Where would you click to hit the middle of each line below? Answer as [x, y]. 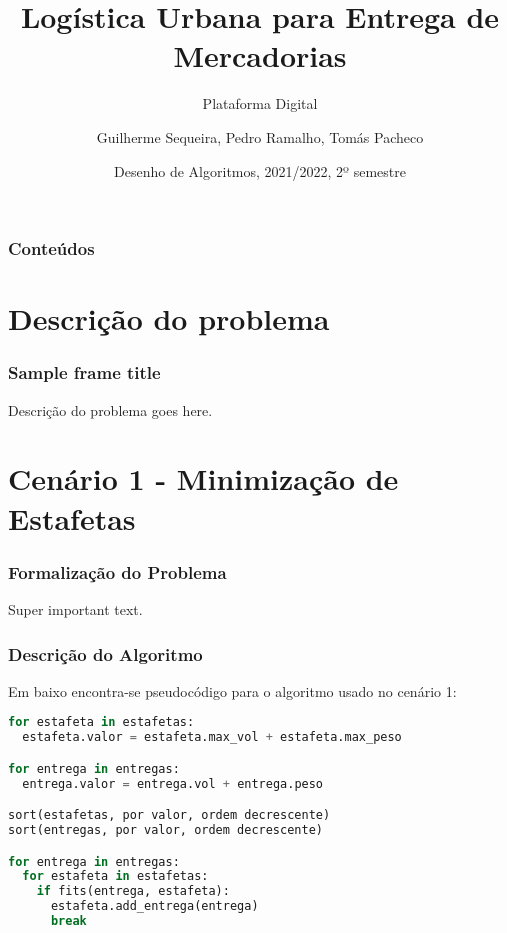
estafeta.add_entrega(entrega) [154, 906]
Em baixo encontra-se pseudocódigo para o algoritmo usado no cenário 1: [232, 690]
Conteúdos [51, 248]
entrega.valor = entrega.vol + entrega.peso [173, 783]
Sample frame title [84, 372]
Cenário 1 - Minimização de [203, 478]
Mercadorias [260, 55]
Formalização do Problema [117, 571]
